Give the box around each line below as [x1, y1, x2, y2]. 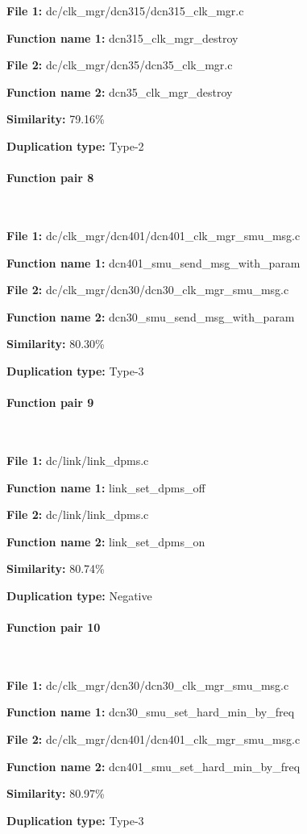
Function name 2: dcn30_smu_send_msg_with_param [6, 308, 295, 325]
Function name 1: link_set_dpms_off [6, 479, 205, 496]
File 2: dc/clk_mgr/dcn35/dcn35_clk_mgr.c [6, 56, 233, 73]
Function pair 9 [6, 394, 94, 411]
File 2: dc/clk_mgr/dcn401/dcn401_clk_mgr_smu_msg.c [6, 731, 301, 748]
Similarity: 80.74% [6, 560, 105, 577]
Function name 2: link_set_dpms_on [6, 533, 205, 550]
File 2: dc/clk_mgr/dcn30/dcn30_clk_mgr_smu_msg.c [6, 281, 289, 298]
